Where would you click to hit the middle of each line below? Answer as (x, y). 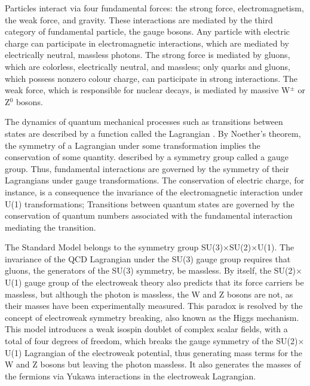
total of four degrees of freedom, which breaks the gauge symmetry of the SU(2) (151, 341)
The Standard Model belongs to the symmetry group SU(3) (114, 247)
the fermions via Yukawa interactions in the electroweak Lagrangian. (131, 376)
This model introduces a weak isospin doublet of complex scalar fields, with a (146, 329)
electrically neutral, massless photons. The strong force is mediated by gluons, (148, 55)
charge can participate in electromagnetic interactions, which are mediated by (147, 43)
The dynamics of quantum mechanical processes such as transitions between (144, 122)
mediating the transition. (50, 227)
